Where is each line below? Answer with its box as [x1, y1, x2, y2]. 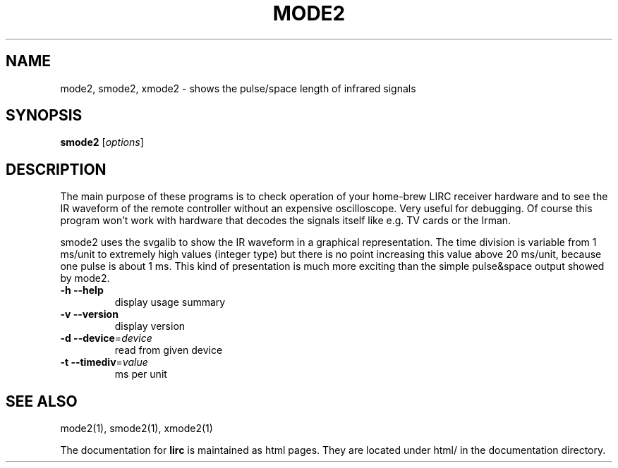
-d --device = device [60, 332, 152, 345]
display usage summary [114, 296, 226, 309]
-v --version [60, 308, 119, 321]
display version [114, 320, 186, 333]
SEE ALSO [6, 392, 78, 410]
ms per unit [114, 368, 167, 381]
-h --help [60, 284, 104, 297]
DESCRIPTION [6, 160, 107, 178]
